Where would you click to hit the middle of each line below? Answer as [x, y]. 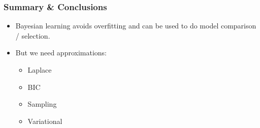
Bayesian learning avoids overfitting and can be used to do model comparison [136, 26]
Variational [45, 121]
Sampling [42, 104]
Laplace [40, 70]
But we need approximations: [61, 53]
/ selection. [33, 35]
